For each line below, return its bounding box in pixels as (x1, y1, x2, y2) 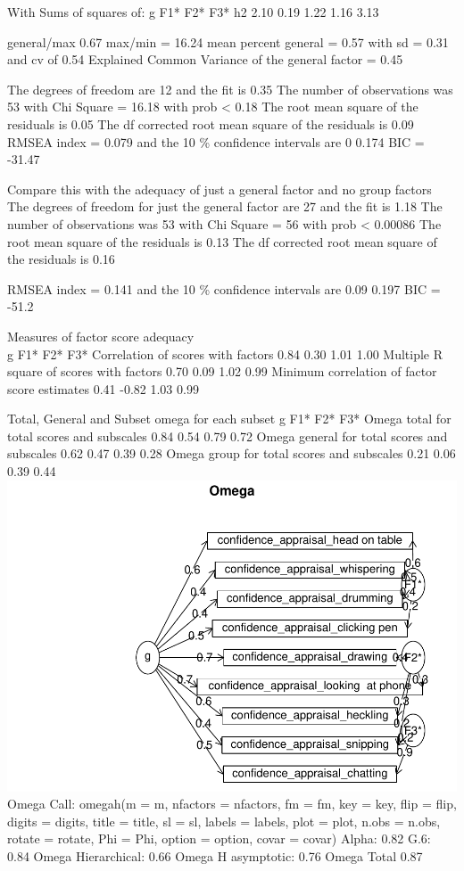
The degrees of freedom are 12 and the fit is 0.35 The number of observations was (7, 79, 453, 98)
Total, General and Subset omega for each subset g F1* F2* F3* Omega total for (7, 409, 452, 428)
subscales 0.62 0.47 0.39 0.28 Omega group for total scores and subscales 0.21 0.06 (7, 444, 456, 463)
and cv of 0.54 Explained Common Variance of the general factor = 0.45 (7, 50, 403, 69)
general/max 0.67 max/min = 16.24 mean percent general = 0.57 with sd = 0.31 (7, 32, 449, 51)
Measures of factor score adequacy (7, 326, 195, 345)
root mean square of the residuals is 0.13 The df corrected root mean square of (7, 232, 437, 251)
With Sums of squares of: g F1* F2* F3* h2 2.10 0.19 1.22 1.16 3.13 (7, 3, 379, 21)
